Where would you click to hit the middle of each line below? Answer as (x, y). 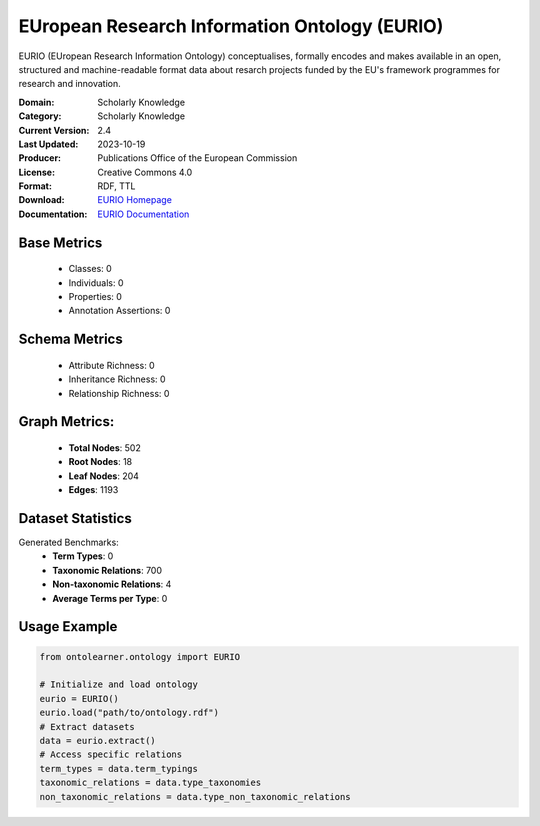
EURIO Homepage (134, 200)
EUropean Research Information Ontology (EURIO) (231, 26)
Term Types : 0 (83, 556)
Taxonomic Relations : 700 (107, 570)
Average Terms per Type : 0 (110, 598)
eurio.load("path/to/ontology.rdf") (129, 713)
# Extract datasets (87, 726)
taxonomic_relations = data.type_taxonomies (150, 783)
